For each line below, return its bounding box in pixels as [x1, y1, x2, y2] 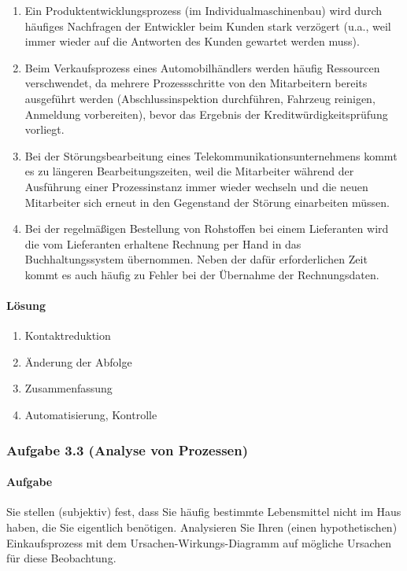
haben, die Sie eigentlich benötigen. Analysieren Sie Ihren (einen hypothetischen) [6, 518, 398, 535]
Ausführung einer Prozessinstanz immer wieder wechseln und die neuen [24, 178, 368, 194]
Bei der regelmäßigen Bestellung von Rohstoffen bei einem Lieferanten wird [24, 220, 389, 237]
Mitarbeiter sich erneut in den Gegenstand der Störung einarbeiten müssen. [24, 193, 390, 210]
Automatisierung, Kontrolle [24, 407, 157, 423]
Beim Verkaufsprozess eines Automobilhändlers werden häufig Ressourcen [24, 59, 380, 76]
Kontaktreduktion [24, 327, 111, 344]
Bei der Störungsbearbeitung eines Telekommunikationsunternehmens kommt [24, 147, 398, 164]
